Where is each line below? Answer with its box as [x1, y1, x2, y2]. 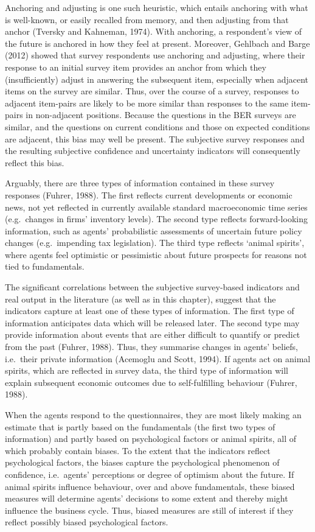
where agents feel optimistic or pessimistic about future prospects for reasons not [5, 248, 307, 261]
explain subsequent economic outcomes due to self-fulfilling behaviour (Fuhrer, [5, 376, 297, 388]
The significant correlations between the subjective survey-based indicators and [5, 281, 300, 293]
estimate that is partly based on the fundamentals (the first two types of [5, 420, 275, 433]
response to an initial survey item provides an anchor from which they [5, 60, 266, 73]
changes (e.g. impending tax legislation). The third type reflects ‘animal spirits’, [5, 236, 305, 249]
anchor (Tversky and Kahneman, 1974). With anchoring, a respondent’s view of [5, 25, 302, 38]
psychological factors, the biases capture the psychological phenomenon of [5, 456, 280, 469]
